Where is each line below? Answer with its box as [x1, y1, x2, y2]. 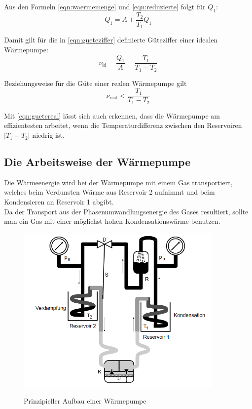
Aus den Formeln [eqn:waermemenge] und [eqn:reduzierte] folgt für [4, 1, 206, 11]
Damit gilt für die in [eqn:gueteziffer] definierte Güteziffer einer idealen [4, 35, 218, 45]
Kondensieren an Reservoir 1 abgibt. [4, 197, 114, 207]
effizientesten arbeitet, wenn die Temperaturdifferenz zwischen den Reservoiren [4, 120, 242, 130]
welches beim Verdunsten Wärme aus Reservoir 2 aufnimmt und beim [4, 187, 215, 197]
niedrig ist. [32, 130, 65, 140]
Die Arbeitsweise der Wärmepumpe [4, 154, 191, 169]
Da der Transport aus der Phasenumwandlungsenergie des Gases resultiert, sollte [4, 206, 249, 216]
